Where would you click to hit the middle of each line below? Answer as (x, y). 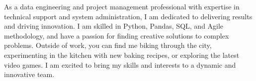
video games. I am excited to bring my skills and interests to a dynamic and (120, 64)
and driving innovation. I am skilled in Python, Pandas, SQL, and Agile (114, 26)
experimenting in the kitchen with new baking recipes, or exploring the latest (122, 55)
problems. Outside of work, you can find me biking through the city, (108, 45)
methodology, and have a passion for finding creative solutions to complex (117, 35)
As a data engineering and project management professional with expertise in (122, 6)
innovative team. (29, 74)
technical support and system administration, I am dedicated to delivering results (128, 16)
